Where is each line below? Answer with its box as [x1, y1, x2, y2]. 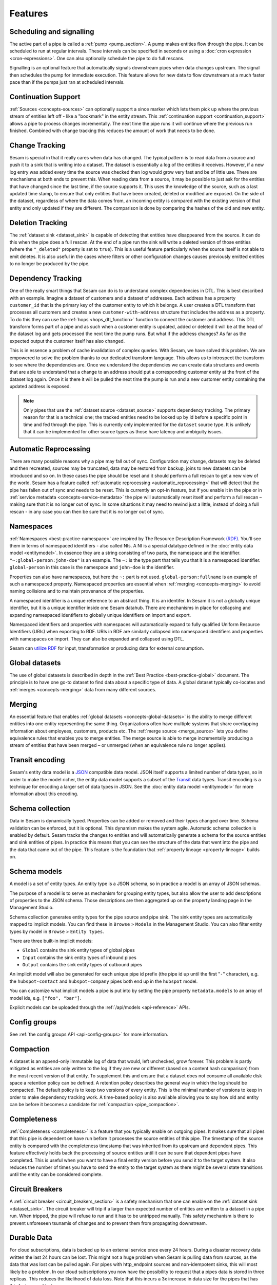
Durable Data [9, 1234, 52, 1242]
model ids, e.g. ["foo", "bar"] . [9, 995, 82, 1001]
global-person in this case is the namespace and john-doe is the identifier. [9, 564, 174, 571]
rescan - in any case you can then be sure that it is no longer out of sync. [9, 508, 164, 515]
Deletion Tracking [9, 218, 68, 227]
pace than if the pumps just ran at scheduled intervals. [9, 79, 125, 85]
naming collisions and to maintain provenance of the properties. [9, 588, 145, 594]
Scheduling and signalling [9, 27, 94, 36]
